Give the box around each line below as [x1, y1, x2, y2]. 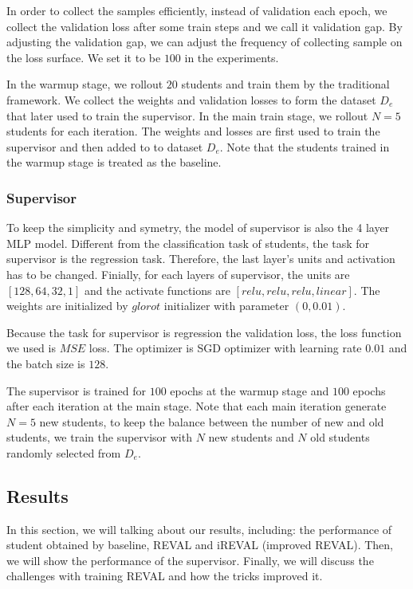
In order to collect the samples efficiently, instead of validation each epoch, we [6, 2, 387, 18]
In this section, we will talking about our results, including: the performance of [6, 520, 392, 537]
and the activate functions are [85, 281, 230, 298]
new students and [208, 429, 294, 446]
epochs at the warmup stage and [170, 382, 329, 399]
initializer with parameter [163, 297, 289, 314]
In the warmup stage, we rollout [6, 76, 163, 92]
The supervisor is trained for [6, 382, 147, 399]
